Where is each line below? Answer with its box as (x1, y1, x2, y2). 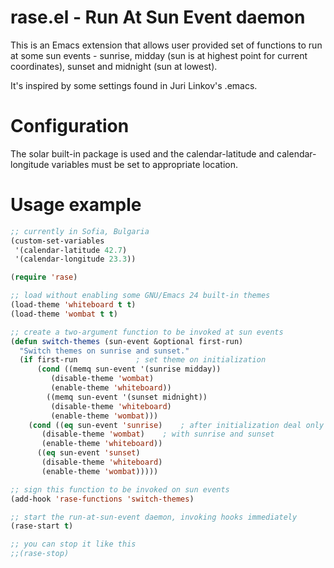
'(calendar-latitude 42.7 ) (14, 245, 128, 255)
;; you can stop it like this (10, 539, 137, 550)
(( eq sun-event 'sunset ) (36, 448, 141, 458)
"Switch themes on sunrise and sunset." (19, 346, 190, 356)
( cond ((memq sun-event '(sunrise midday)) (36, 364, 222, 375)
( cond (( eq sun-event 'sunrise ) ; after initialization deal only (28, 420, 325, 430)
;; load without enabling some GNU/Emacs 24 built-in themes (10, 291, 271, 301)
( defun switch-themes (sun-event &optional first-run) (10, 336, 244, 346)
